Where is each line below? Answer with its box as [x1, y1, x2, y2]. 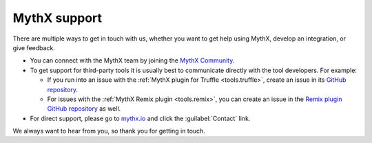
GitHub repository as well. [47, 104, 121, 113]
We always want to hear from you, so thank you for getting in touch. [12, 127, 206, 135]
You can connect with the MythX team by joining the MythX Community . [30, 56, 235, 65]
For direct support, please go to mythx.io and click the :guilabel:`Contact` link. [30, 114, 251, 122]
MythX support [12, 10, 103, 25]
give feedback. [12, 43, 55, 52]
